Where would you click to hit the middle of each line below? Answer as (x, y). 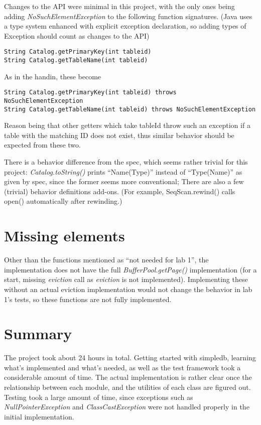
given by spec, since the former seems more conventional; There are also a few (124, 181)
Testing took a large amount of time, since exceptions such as (99, 397)
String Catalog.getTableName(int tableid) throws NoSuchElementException (130, 109)
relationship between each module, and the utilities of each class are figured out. (127, 387)
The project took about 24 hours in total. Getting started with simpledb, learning (130, 358)
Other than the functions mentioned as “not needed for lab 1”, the (106, 260)
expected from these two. (42, 145)
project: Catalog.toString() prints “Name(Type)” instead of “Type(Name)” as (123, 171)
